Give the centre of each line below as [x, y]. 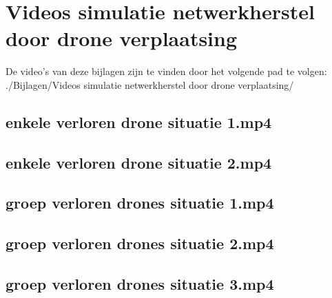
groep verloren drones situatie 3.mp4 [140, 284]
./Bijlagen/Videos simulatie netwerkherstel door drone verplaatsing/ [150, 84]
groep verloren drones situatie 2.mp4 [140, 243]
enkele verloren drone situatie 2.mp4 [139, 162]
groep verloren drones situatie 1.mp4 [140, 203]
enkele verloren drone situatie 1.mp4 [139, 121]
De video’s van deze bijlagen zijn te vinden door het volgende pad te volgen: [166, 71]
